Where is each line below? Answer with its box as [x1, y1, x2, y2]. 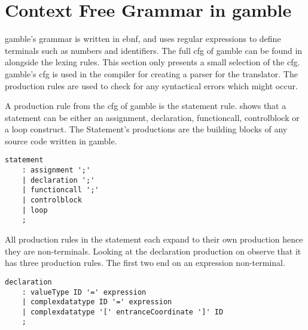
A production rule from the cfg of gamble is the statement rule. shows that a [5, 99, 286, 112]
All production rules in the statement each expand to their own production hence [5, 233, 303, 246]
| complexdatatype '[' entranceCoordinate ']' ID [22, 307, 224, 316]
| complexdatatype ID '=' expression [22, 298, 172, 307]
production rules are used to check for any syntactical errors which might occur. [5, 79, 298, 92]
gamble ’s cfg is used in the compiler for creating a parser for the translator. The [5, 67, 298, 80]
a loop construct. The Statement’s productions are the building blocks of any [5, 123, 288, 135]
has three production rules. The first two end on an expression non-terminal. [5, 256, 285, 269]
